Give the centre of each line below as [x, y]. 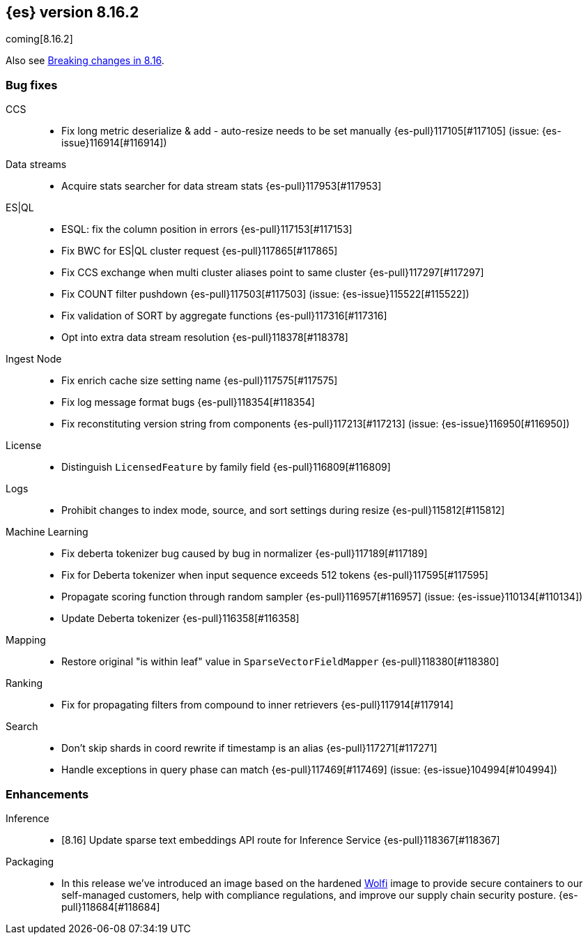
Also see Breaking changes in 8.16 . [85, 61]
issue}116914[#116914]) [114, 143]
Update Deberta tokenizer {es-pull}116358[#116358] [180, 619]
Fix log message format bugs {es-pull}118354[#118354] [188, 402]
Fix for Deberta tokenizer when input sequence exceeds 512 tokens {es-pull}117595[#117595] [275, 575]
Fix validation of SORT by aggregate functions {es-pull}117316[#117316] [224, 316]
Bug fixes [32, 85]
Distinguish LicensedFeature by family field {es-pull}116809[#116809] [226, 467]
